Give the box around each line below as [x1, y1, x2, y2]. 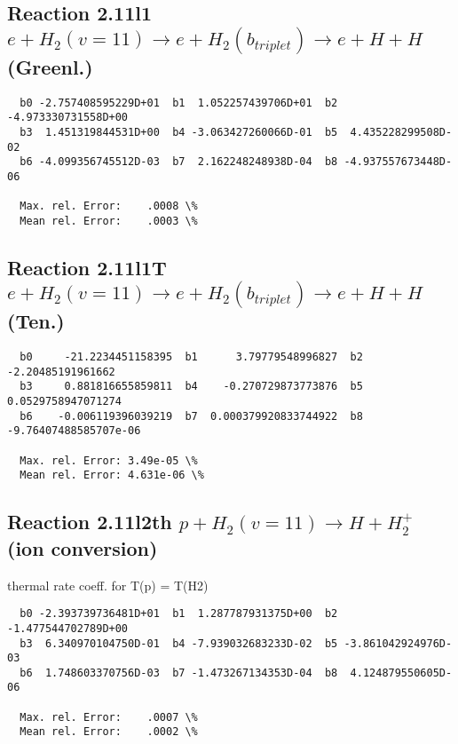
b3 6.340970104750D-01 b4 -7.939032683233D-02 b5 [20, 637, 338, 650]
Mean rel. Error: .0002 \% [20, 725, 198, 739]
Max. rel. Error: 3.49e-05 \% [20, 454, 198, 467]
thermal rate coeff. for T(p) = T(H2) [7, 575, 209, 594]
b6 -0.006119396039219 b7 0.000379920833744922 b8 [20, 409, 363, 423]
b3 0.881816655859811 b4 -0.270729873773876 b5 [20, 380, 363, 393]
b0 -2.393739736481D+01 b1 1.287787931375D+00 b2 [20, 607, 338, 621]
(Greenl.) [7, 52, 93, 80]
